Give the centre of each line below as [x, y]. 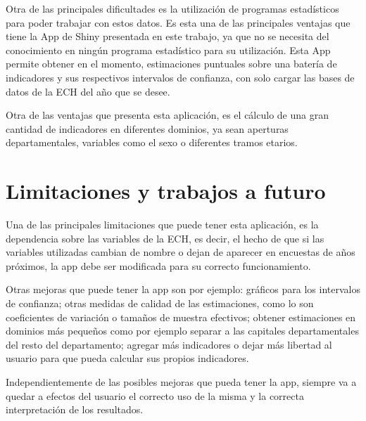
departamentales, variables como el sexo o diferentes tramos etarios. [152, 142]
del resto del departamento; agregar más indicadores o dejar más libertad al [169, 344]
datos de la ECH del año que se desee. [88, 91]
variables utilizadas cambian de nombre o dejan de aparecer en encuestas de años [181, 252]
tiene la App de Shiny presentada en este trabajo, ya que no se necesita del [168, 36]
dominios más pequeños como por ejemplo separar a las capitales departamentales [182, 331]
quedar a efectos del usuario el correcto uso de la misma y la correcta [155, 395]
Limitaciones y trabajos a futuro [166, 191]
